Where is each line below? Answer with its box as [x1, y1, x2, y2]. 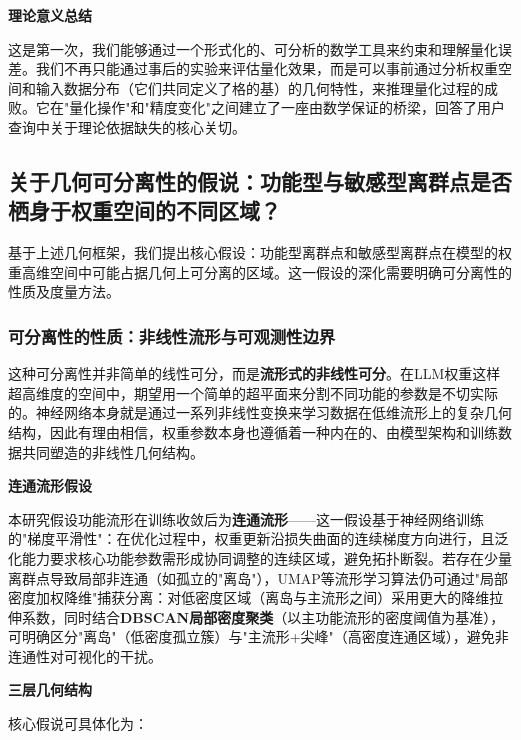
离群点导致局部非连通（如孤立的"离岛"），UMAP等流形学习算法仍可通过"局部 [8, 567, 509, 588]
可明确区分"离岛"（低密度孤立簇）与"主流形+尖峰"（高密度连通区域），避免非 [8, 626, 509, 647]
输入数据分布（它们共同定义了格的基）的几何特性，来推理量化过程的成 [35, 77, 498, 98]
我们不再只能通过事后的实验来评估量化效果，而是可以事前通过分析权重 [35, 58, 498, 79]
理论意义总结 [8, 5, 92, 25]
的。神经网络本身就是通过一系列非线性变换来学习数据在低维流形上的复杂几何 [8, 402, 512, 423]
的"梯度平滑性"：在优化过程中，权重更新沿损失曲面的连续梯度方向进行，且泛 [8, 528, 509, 549]
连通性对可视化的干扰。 [8, 645, 162, 666]
